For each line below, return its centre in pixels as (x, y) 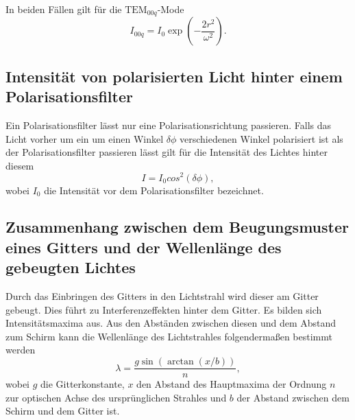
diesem (20, 165)
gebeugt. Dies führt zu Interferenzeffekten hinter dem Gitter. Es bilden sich (164, 309)
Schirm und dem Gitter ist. (63, 411)
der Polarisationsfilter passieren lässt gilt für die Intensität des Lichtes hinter (167, 152)
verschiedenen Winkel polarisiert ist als (261, 138)
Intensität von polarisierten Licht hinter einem (174, 76)
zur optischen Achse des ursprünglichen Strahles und (116, 397)
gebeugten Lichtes (71, 267)
